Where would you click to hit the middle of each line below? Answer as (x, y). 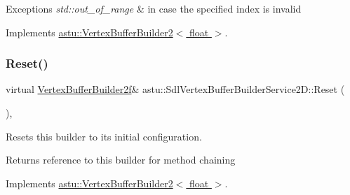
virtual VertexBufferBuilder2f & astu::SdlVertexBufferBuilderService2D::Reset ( (175, 89)
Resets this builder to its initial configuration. (104, 136)
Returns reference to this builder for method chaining (121, 160)
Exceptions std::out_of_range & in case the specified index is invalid (154, 8)
